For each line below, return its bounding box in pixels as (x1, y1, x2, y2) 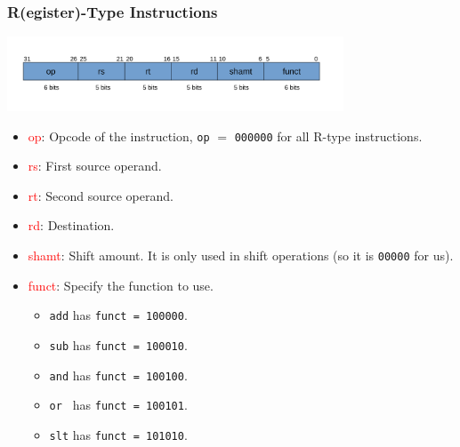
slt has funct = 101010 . (49, 425, 188, 443)
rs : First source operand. (28, 156, 162, 175)
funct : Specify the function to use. (28, 275, 214, 294)
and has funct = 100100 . (49, 365, 188, 384)
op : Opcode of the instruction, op (28, 126, 210, 145)
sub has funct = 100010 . (49, 335, 188, 354)
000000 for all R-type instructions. (234, 126, 423, 145)
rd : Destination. (28, 216, 115, 235)
